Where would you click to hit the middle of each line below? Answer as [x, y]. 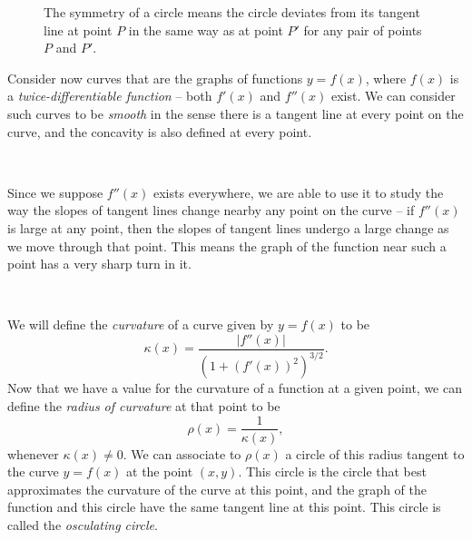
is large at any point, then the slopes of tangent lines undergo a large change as [228, 227]
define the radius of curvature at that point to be [144, 405]
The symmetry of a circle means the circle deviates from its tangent [232, 12]
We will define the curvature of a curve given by [141, 324]
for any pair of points [363, 29]
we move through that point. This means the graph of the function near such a [227, 245]
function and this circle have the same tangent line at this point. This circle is [224, 507]
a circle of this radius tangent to [375, 453]
